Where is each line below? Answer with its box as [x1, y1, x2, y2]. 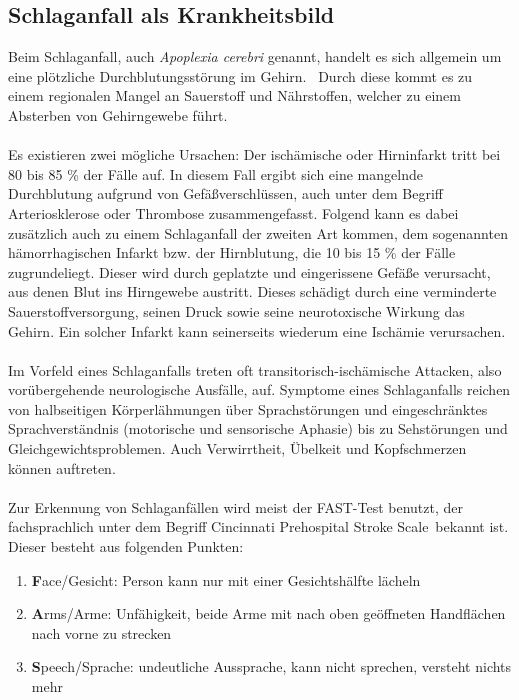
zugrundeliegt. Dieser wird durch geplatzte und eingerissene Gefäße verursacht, [8, 261, 491, 282]
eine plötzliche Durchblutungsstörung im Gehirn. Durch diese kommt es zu [8, 65, 473, 86]
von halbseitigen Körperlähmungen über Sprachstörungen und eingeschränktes [8, 398, 488, 419]
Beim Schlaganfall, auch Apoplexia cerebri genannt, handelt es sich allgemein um [8, 46, 502, 67]
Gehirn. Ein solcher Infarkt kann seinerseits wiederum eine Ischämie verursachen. [8, 320, 506, 341]
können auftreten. [8, 457, 116, 478]
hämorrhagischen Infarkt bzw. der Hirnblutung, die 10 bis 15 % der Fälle [8, 242, 456, 263]
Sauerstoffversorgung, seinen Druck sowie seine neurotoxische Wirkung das [8, 300, 465, 321]
